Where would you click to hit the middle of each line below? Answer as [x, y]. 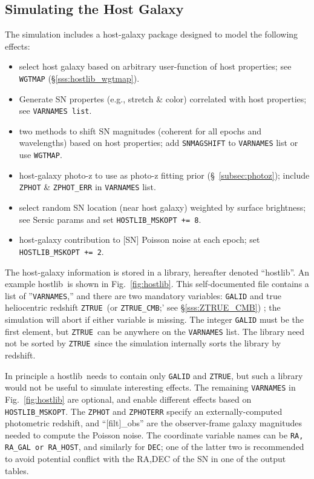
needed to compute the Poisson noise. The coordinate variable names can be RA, [154, 434]
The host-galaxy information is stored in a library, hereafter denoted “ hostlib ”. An [157, 272]
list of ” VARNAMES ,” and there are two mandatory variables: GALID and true [143, 295]
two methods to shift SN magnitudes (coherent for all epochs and [140, 130]
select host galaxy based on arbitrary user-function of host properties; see [155, 66]
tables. [17, 470]
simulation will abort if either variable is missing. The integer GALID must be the [155, 319]
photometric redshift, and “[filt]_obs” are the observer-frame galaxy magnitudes [153, 423]
